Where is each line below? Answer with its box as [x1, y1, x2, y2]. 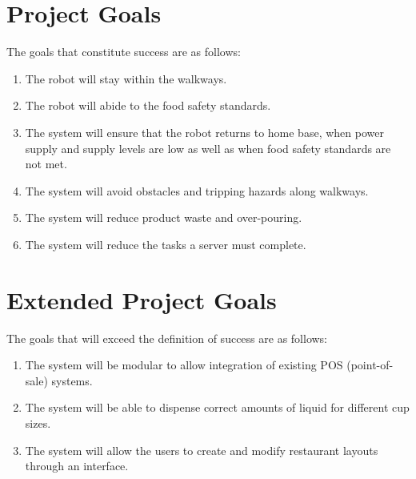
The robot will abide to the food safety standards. [25, 97, 271, 114]
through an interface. [25, 457, 129, 474]
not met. [25, 155, 67, 172]
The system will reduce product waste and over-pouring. [25, 209, 302, 226]
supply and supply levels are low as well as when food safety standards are [25, 139, 391, 156]
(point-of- [346, 356, 394, 373]
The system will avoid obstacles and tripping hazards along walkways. [25, 182, 369, 199]
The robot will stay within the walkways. [25, 70, 227, 87]
